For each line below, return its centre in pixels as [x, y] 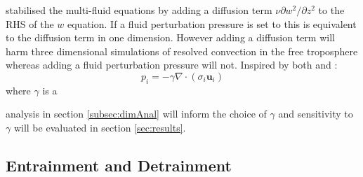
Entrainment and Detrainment [119, 165]
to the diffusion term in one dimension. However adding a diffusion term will [170, 37]
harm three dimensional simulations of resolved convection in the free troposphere [182, 51]
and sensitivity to [316, 114]
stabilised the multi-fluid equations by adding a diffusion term [139, 9]
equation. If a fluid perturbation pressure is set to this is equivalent [212, 23]
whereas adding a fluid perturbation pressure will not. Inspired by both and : [172, 65]
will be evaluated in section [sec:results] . [100, 127]
